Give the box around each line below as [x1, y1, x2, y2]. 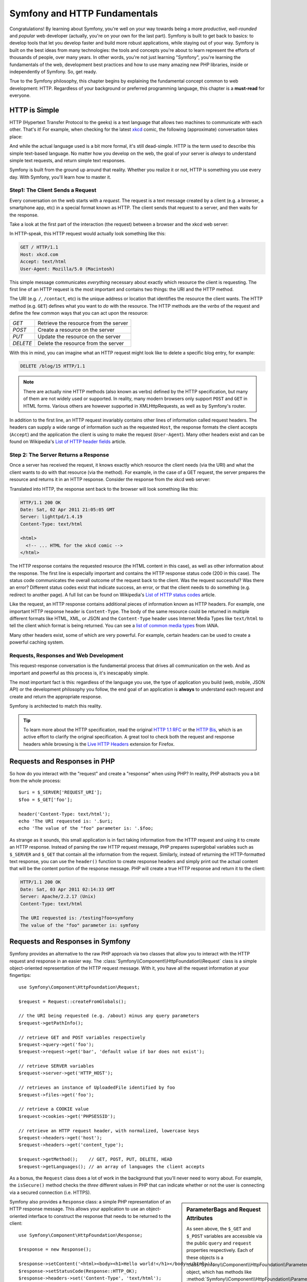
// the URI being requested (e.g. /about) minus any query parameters [18, 1013, 200, 1019]
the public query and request [186, 1240, 252, 1246]
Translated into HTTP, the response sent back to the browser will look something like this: [9, 486, 199, 492]
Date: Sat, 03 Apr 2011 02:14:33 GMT [20, 886, 115, 892]
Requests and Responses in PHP [9, 757, 115, 766]
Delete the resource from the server [37, 339, 124, 347]
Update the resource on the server [37, 333, 121, 340]
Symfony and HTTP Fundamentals [9, 8, 158, 19]
